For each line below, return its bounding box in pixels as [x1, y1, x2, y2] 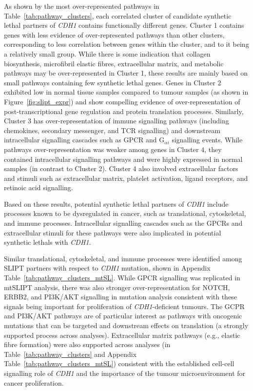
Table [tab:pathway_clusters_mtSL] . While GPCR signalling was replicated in [4, 273, 240, 283]
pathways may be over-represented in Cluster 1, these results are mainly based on [4, 68, 248, 78]
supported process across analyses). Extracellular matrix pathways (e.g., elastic [4, 330, 240, 340]
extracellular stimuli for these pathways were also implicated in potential [4, 227, 221, 237]
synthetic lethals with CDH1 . [4, 237, 91, 247]
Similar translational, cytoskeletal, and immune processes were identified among [4, 253, 242, 263]
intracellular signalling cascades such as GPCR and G [4, 135, 165, 145]
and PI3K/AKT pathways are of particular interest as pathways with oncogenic [4, 311, 242, 321]
